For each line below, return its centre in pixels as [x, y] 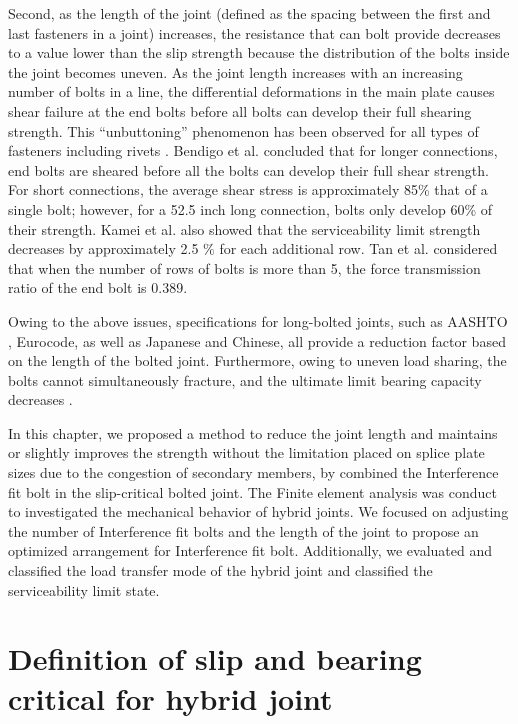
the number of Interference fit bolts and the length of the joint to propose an [243, 530]
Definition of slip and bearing [215, 658]
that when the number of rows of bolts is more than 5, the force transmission [244, 267]
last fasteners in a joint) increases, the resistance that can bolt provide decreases [254, 32]
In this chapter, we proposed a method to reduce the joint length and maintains [253, 432]
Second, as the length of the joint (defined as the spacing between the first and [249, 13]
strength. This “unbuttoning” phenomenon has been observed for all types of [243, 130]
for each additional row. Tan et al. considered [358, 248]
